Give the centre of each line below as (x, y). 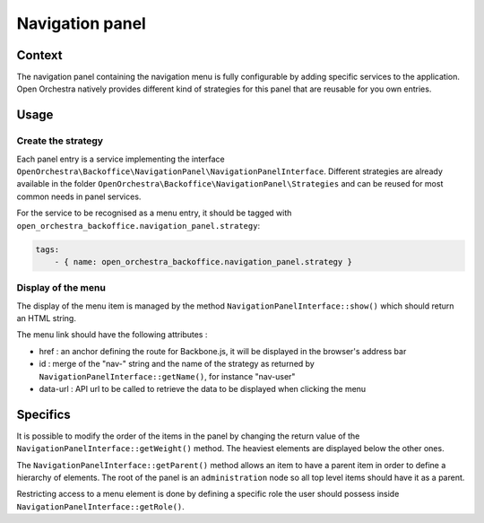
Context (39, 55)
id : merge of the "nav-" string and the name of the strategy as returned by (177, 364)
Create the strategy (60, 141)
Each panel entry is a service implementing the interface (121, 159)
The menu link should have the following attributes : (112, 335)
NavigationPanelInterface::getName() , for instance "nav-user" (167, 376)
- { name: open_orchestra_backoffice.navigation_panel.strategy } (203, 261)
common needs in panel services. (79, 196)
